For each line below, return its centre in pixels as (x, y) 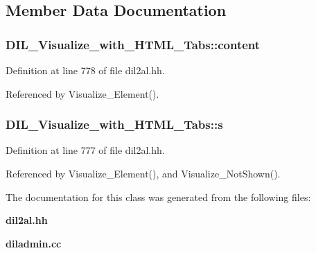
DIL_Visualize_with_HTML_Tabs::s (114, 124)
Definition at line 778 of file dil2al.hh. (85, 70)
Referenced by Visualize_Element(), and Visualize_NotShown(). (143, 173)
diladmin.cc (34, 243)
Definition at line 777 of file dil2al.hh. (85, 150)
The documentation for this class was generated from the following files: (158, 197)
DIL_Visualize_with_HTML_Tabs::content (133, 44)
